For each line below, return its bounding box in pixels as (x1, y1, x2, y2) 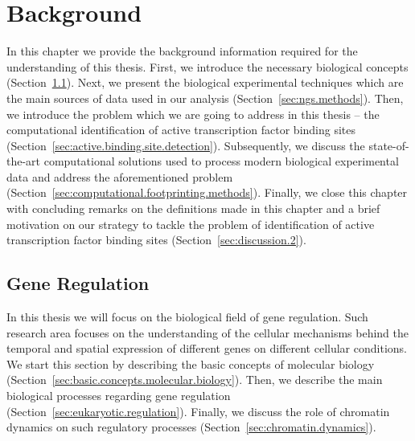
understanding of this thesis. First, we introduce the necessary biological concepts (6, 58, 409, 75)
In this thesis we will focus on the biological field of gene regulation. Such (6, 308, 368, 325)
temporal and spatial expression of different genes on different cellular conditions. (6, 340, 407, 357)
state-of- (368, 137, 409, 153)
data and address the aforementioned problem (6, 168, 233, 185)
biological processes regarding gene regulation (6, 387, 231, 404)
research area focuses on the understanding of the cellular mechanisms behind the (6, 324, 409, 341)
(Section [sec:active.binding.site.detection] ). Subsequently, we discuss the (6, 137, 365, 153)
